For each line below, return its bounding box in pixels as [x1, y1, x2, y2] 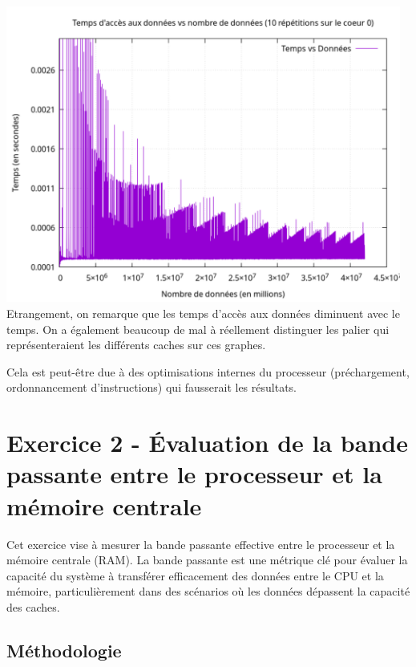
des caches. [6, 598, 60, 615]
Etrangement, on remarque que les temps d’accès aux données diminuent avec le [6, 305, 400, 322]
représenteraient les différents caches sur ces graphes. [6, 336, 266, 353]
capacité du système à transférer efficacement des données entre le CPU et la [6, 567, 384, 584]
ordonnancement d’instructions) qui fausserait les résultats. [6, 379, 297, 396]
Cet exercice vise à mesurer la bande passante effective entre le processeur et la [6, 535, 395, 552]
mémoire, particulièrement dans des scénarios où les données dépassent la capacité [6, 583, 410, 600]
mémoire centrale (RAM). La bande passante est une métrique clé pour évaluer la [6, 551, 408, 568]
